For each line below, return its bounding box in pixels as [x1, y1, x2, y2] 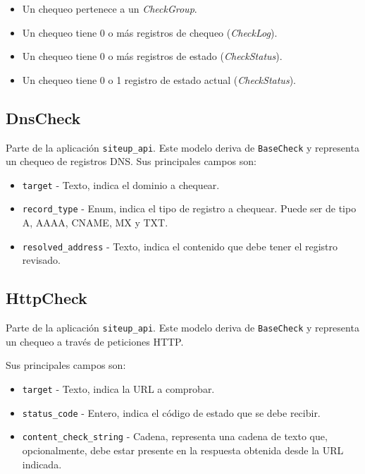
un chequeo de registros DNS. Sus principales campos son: [6, 154, 256, 169]
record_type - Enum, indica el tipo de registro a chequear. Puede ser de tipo [22, 201, 357, 216]
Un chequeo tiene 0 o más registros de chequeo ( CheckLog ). [22, 25, 278, 39]
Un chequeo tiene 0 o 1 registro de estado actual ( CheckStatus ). [22, 72, 296, 87]
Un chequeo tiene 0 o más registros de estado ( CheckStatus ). [22, 49, 283, 63]
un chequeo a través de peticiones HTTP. [6, 334, 184, 348]
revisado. [22, 253, 61, 267]
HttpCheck [6, 287, 87, 309]
